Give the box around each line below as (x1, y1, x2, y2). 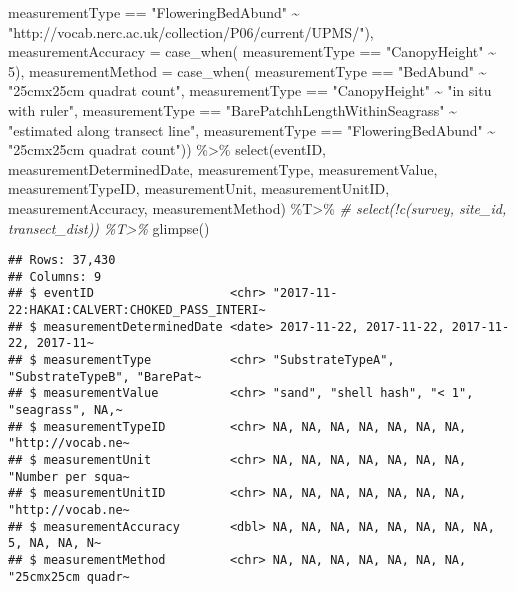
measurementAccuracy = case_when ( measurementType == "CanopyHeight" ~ (8, 41, 496, 62)
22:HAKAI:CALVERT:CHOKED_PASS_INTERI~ (8, 303, 266, 318)
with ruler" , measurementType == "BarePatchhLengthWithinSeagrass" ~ (8, 99, 457, 120)
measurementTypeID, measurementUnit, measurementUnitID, (8, 178, 390, 199)
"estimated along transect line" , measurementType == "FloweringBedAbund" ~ (8, 119, 496, 140)
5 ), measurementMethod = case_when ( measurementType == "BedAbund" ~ (8, 60, 487, 81)
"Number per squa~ (8, 469, 130, 484)
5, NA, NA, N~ (8, 536, 102, 551)
